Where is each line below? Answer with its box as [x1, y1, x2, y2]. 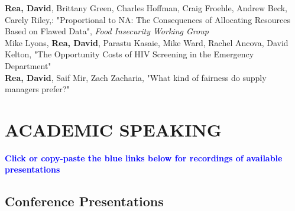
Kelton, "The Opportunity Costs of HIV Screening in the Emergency [5, 48, 254, 60]
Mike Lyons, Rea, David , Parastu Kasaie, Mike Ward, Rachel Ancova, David [5, 36, 288, 48]
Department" [5, 59, 51, 72]
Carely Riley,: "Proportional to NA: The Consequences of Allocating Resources [5, 13, 291, 25]
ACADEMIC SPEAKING [5, 117, 222, 141]
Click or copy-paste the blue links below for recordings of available [5, 151, 283, 164]
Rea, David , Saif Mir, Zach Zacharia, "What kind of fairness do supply [5, 71, 267, 83]
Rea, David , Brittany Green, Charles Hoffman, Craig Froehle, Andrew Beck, [5, 2, 287, 14]
